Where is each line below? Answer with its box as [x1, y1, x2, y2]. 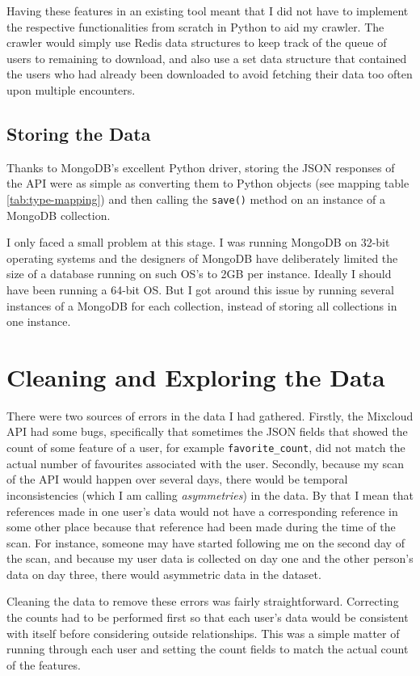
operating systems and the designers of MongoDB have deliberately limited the [6, 249, 398, 266]
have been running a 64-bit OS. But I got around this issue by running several [6, 281, 394, 298]
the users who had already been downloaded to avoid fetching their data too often [6, 65, 413, 82]
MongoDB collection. [6, 206, 111, 223]
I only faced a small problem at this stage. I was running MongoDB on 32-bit [6, 234, 390, 251]
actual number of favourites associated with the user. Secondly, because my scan [6, 454, 405, 471]
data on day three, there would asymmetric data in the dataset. [6, 565, 321, 582]
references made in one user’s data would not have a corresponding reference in [6, 502, 398, 519]
